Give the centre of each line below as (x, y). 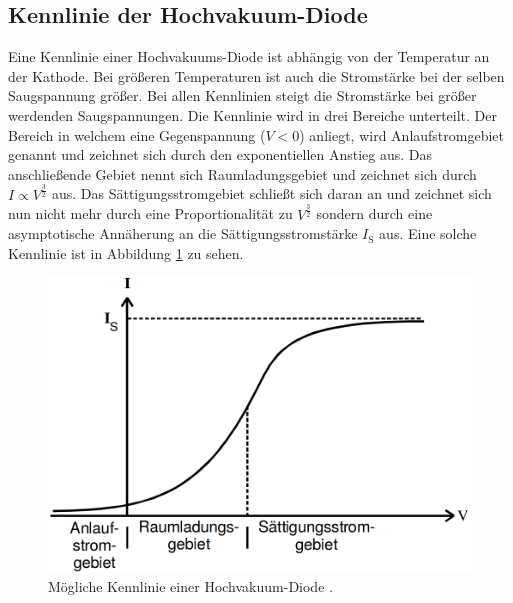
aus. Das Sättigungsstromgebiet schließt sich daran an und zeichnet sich (271, 193)
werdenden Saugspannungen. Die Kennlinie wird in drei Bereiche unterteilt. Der (252, 114)
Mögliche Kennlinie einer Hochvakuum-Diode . (190, 586)
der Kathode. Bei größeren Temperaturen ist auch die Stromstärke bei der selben (256, 75)
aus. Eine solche (428, 233)
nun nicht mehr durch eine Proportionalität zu (150, 213)
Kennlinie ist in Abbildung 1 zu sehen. (126, 252)
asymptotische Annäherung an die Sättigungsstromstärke (183, 233)
